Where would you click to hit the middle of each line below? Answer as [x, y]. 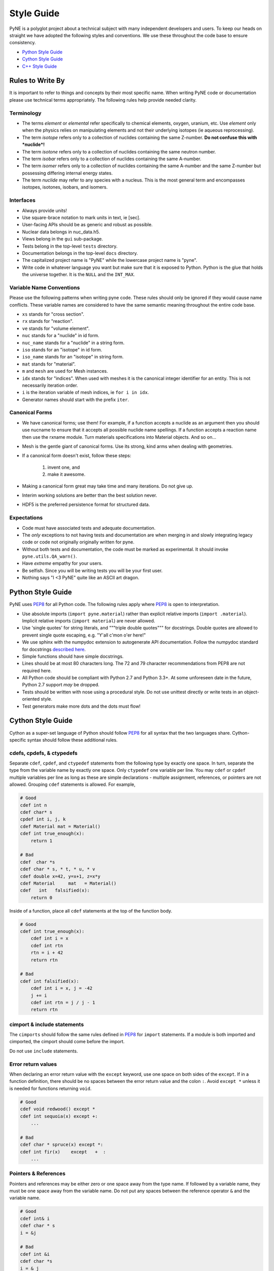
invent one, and [64, 467]
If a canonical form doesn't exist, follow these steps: [77, 456]
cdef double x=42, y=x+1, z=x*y [60, 876]
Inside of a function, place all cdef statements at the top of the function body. [91, 911]
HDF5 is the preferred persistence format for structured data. [86, 505]
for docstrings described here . [54, 649]
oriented [31, 699]
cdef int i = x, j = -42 [62, 988]
